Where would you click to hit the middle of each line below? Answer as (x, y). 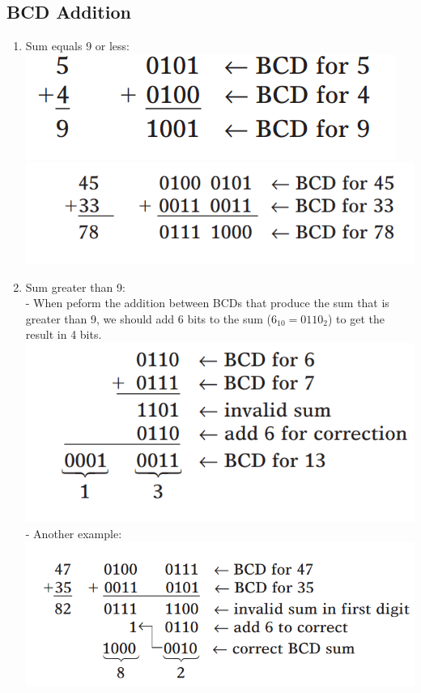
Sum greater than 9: (75, 287)
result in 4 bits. (64, 334)
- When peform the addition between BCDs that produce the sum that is (207, 303)
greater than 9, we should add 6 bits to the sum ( (149, 318)
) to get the (356, 318)
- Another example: (74, 533)
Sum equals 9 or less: (77, 46)
